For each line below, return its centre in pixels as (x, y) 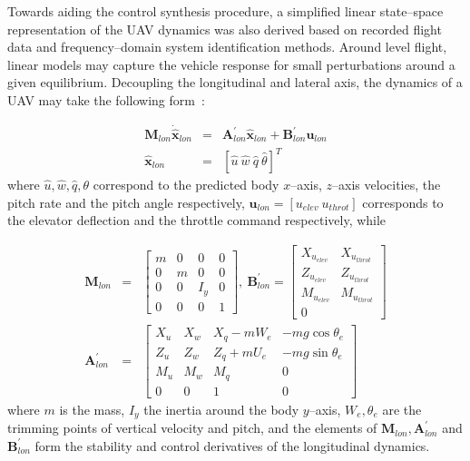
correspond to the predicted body (186, 185)
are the (402, 409)
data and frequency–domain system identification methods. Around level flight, (227, 47)
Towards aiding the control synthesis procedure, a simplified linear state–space (225, 11)
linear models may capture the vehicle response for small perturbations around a (231, 64)
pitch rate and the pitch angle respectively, (126, 202)
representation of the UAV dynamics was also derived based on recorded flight (225, 29)
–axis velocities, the (387, 185)
